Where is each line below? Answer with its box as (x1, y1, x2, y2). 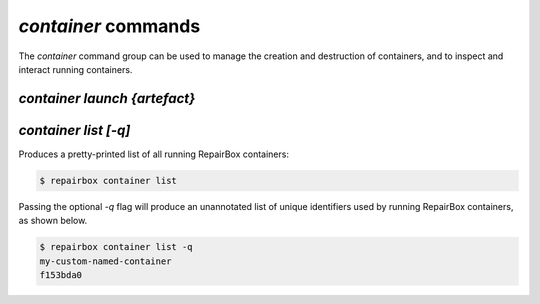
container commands (18, 15, 201, 37)
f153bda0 (39, 269, 83, 280)
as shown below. (18, 215, 88, 227)
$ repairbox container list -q (39, 241, 194, 253)
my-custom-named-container (39, 255, 172, 267)
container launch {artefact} (18, 90, 196, 107)
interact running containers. (18, 63, 133, 75)
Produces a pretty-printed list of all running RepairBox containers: (18, 148, 290, 160)
